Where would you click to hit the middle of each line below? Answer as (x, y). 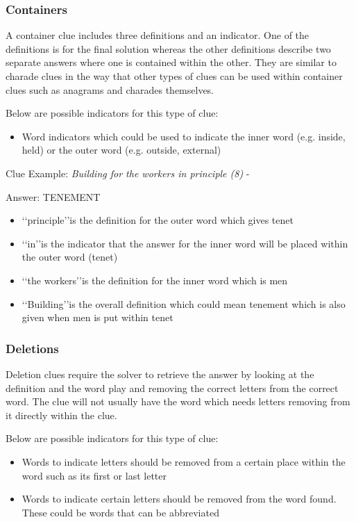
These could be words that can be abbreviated (120, 512)
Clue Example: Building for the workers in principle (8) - (128, 173)
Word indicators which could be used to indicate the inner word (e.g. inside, (184, 136)
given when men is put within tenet (98, 317)
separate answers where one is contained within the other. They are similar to (171, 62)
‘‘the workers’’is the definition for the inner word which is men (155, 280)
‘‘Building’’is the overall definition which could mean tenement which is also (184, 303)
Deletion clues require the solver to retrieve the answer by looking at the (160, 374)
